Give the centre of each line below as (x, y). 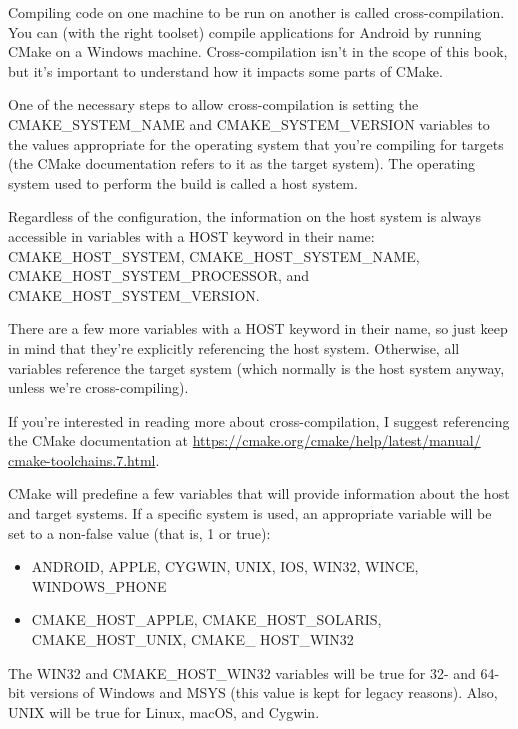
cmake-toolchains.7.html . (84, 459)
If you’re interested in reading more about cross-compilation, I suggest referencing (259, 420)
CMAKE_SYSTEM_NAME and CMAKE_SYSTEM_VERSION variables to (249, 123)
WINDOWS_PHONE (99, 585)
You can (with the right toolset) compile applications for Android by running (245, 31)
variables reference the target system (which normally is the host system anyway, (256, 367)
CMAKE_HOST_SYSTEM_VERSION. (134, 294)
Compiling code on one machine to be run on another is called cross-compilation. (256, 12)
